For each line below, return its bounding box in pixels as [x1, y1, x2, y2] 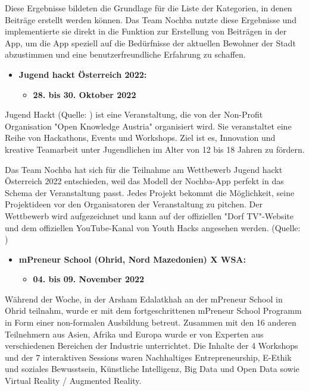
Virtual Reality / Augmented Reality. [5, 374, 142, 387]
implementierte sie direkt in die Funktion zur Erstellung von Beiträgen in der [5, 25, 287, 37]
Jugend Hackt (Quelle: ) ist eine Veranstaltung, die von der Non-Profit [5, 108, 263, 121]
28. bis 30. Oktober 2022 [33, 88, 136, 100]
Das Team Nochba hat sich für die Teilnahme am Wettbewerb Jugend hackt [5, 163, 283, 175]
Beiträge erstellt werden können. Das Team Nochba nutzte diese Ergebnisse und [5, 13, 296, 26]
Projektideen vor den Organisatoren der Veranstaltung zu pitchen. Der [5, 198, 263, 210]
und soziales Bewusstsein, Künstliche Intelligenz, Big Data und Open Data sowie [5, 362, 299, 375]
